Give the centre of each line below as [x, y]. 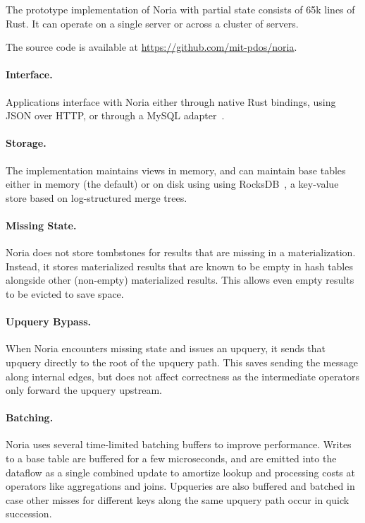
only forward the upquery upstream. [84, 390]
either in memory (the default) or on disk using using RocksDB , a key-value [172, 184]
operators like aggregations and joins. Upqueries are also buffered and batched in [180, 486]
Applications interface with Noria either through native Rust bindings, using [171, 101]
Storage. [26, 143]
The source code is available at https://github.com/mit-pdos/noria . [151, 47]
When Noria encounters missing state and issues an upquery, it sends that [166, 348]
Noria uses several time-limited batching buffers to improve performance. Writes [179, 444]
